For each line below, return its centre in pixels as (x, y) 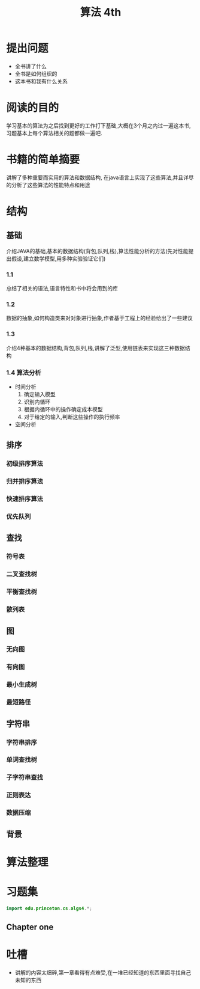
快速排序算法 (25, 499)
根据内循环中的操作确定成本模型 (63, 409)
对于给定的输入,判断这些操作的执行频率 (72, 417)
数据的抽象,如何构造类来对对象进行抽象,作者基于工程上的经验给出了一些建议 (100, 318)
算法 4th (101, 12)
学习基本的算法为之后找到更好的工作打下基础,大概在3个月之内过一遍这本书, (99, 125)
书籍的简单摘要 (43, 160)
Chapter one (30, 927)
